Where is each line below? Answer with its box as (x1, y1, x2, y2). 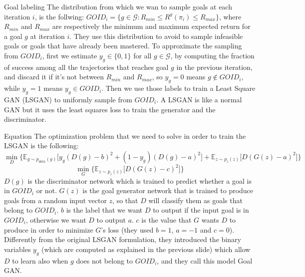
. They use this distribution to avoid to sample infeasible (69, 30, 243, 41)
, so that (112, 195, 138, 205)
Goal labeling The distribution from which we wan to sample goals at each (4, 1, 232, 11)
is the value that (141, 215, 192, 225)
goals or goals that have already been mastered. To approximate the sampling (4, 40, 242, 51)
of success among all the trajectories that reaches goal (4, 61, 169, 72)
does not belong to (76, 255, 133, 266)
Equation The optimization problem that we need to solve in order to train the (4, 130, 246, 141)
